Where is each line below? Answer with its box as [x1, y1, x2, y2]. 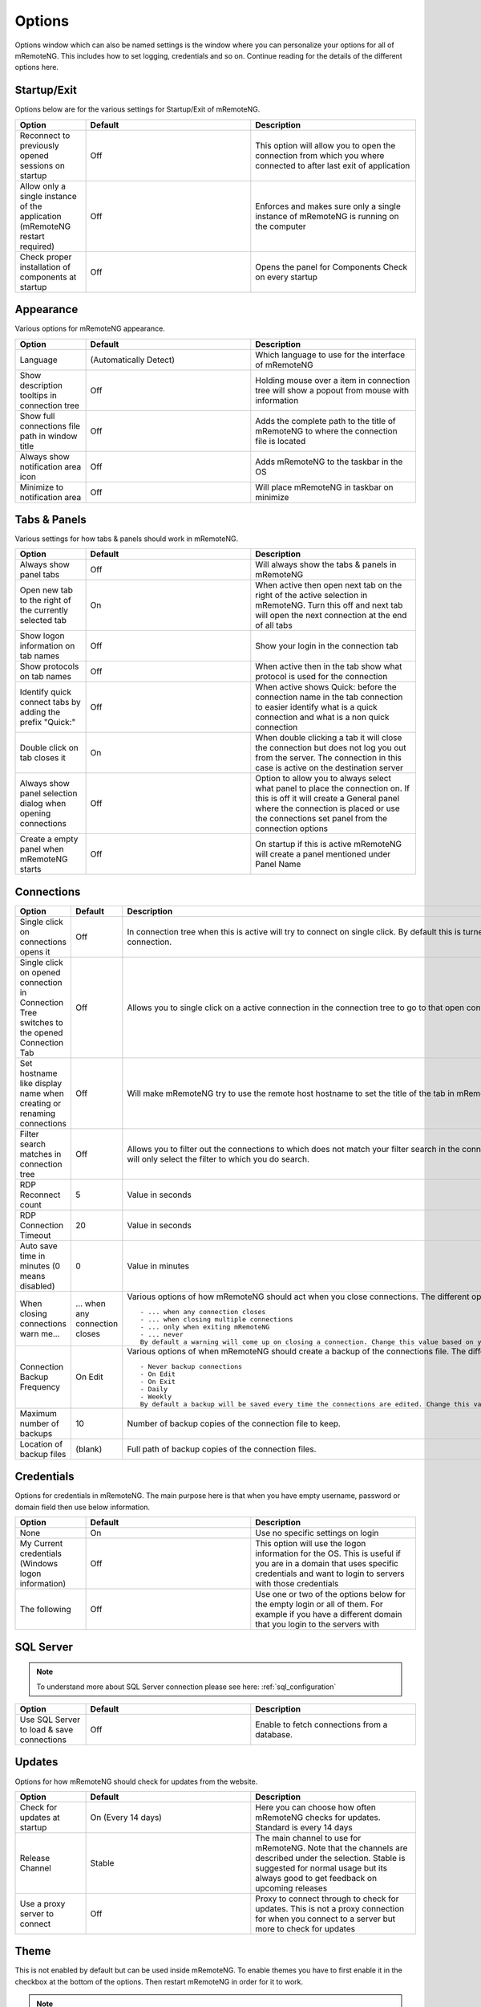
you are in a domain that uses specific [255, 1558, 398, 1569]
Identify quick [19, 686, 72, 698]
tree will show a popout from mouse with [255, 385, 409, 396]
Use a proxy [19, 1898, 66, 1909]
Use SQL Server [19, 1714, 80, 1725]
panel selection [19, 788, 78, 799]
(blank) [75, 1443, 103, 1455]
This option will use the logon [255, 1538, 366, 1549]
